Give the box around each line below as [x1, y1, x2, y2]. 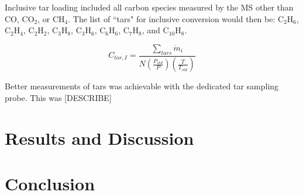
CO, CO [5, 12, 35, 25]
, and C [142, 24, 169, 36]
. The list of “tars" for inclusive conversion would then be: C [68, 12, 284, 25]
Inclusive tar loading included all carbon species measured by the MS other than [5, 1, 294, 13]
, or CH [37, 12, 65, 25]
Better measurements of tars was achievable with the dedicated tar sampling [5, 80, 279, 92]
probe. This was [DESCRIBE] [5, 92, 112, 104]
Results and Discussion [5, 126, 194, 149]
